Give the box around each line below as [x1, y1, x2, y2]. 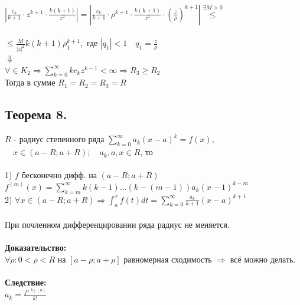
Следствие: [5, 276, 47, 288]
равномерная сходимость [123, 252, 212, 265]
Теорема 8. [5, 105, 67, 123]
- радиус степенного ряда [14, 133, 105, 145]
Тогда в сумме [5, 76, 56, 88]
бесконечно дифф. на [21, 169, 97, 181]
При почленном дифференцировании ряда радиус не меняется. [5, 218, 230, 231]
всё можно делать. [230, 252, 296, 265]
